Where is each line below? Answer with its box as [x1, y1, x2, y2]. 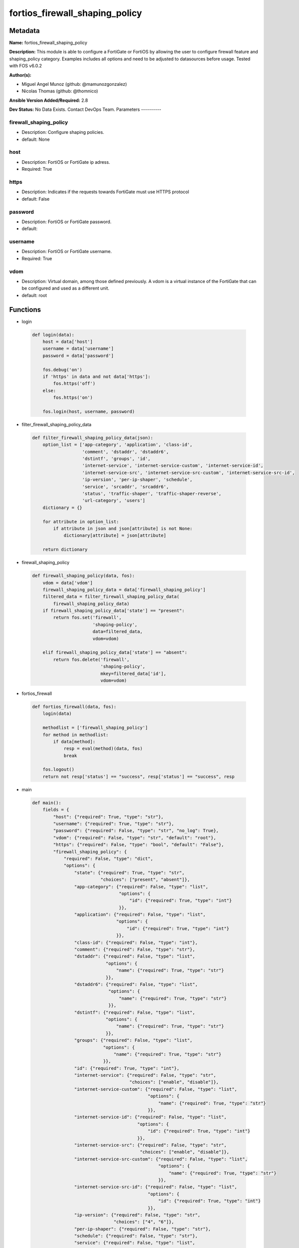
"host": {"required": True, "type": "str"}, [53, 814, 164, 820]
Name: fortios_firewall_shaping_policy [9, 40, 87, 46]
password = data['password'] [42, 352, 114, 358]
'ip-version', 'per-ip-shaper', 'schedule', [82, 477, 193, 483]
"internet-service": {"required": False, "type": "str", [74, 1072, 216, 1078]
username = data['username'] [42, 346, 114, 351]
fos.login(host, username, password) [42, 408, 135, 414]
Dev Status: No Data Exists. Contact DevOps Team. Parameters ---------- [9, 106, 161, 112]
